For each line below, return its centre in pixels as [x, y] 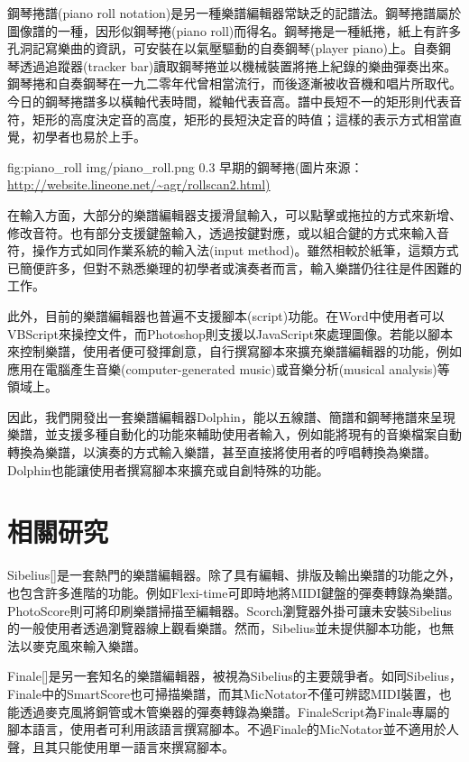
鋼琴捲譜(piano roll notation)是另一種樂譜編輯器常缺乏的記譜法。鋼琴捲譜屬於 [234, 13]
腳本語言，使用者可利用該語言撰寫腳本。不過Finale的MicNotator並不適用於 [227, 729]
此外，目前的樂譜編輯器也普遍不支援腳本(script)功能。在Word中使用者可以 [226, 315]
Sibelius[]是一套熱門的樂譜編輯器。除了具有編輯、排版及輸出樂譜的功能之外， [234, 575]
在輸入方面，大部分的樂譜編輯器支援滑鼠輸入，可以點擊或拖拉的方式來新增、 [234, 214]
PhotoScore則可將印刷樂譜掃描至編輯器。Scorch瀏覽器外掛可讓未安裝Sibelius [230, 610]
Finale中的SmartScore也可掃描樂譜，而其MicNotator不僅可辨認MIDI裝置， [223, 693]
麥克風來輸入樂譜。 [89, 645]
